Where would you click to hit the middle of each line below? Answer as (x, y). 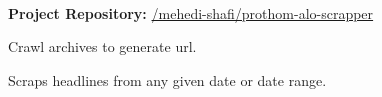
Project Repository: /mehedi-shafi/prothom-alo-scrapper (191, 12)
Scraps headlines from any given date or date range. (167, 79)
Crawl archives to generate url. (102, 46)
